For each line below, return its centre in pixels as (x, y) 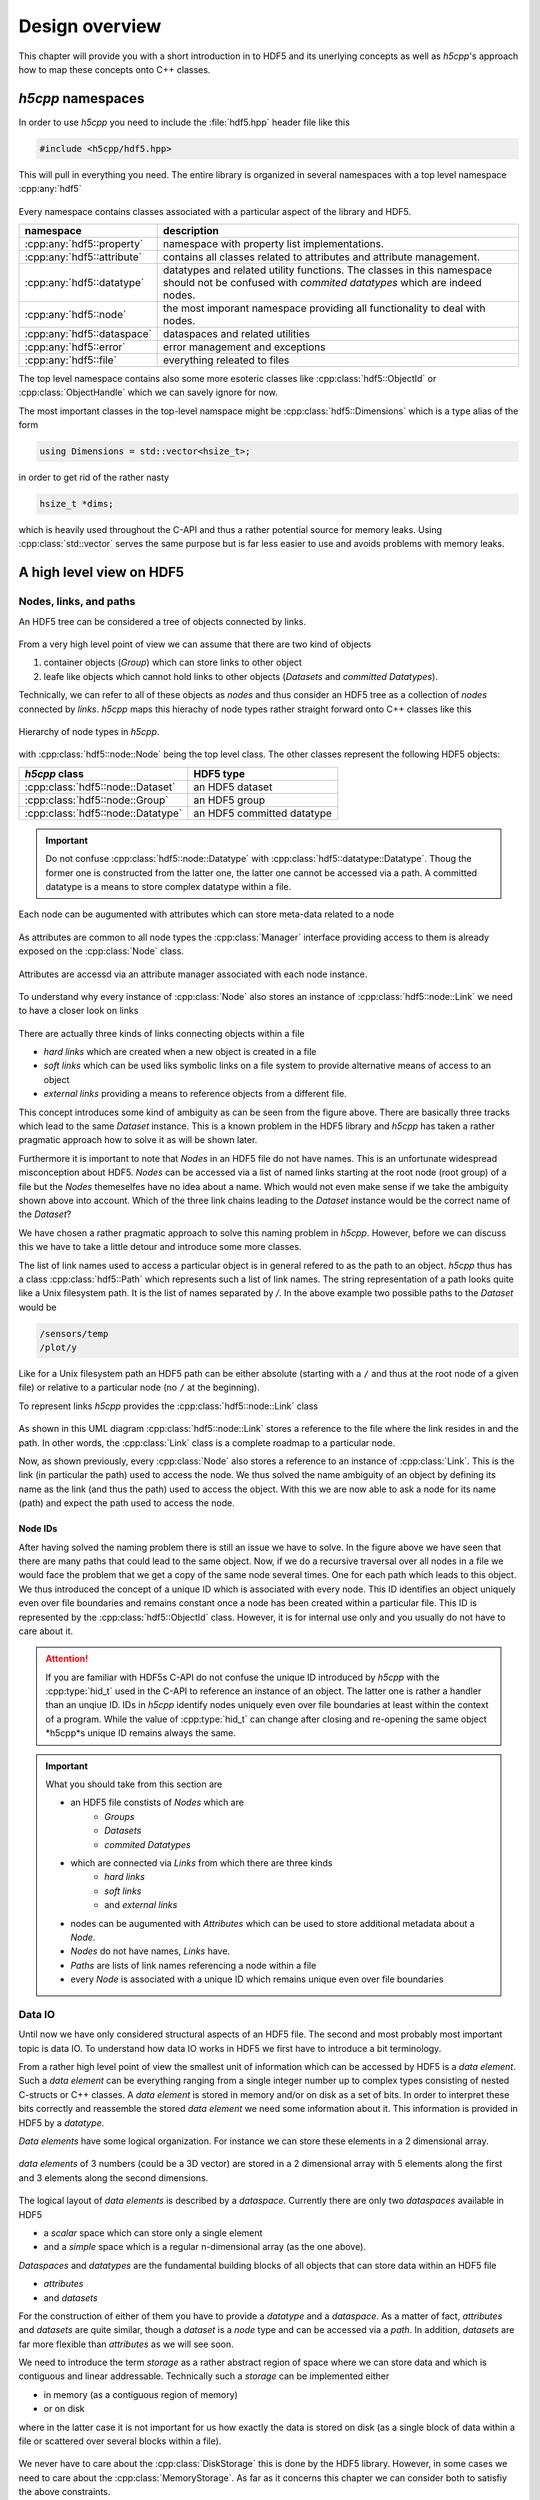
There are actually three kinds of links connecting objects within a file (161, 1033)
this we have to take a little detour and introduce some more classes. (160, 1247)
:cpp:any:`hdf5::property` (84, 243)
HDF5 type (219, 773)
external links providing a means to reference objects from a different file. (195, 1094)
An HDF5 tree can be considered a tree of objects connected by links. (162, 621)
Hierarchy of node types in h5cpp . (89, 731)
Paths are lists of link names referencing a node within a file (193, 1965)
